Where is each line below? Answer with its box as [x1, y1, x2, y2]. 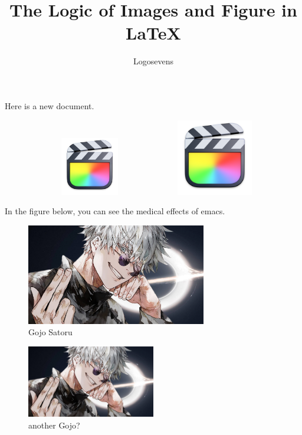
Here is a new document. [5, 99, 94, 112]
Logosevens [133, 55, 173, 67]
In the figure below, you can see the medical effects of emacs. [5, 205, 225, 217]
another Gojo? [28, 418, 80, 431]
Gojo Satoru [28, 326, 73, 338]
